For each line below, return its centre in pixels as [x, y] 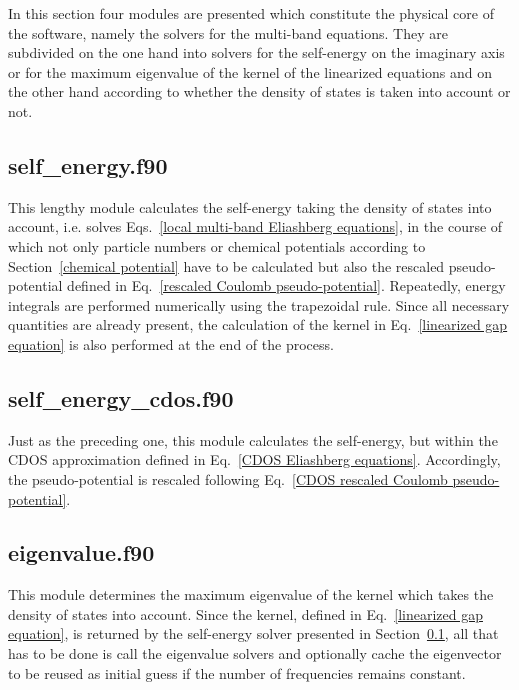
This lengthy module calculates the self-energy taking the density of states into [250, 206]
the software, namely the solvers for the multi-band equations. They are [228, 32]
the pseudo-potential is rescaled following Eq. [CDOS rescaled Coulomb [228, 478]
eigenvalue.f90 [81, 552]
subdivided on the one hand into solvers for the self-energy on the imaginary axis [256, 52]
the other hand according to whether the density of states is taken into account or [259, 91]
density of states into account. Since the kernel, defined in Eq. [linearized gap [245, 613]
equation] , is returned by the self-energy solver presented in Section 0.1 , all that [253, 633]
